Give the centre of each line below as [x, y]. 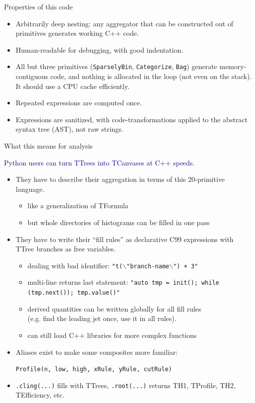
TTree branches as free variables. [65, 249]
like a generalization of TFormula [78, 205]
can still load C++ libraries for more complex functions [112, 335]
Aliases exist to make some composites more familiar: [97, 352]
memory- [233, 66]
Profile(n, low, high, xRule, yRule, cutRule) [94, 369]
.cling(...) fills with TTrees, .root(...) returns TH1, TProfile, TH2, [126, 385]
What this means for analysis [48, 146]
